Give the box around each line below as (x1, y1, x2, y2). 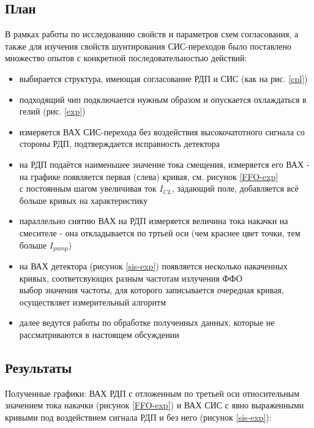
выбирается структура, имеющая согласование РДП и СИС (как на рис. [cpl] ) (19, 72, 308, 84)
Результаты (5, 358, 72, 377)
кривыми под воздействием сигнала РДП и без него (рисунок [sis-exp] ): (5, 410, 272, 423)
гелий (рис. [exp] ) (19, 105, 86, 118)
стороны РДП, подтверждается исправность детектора (19, 137, 220, 150)
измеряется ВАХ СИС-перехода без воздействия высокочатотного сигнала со (19, 125, 305, 138)
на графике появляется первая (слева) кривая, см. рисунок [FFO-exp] (19, 170, 278, 182)
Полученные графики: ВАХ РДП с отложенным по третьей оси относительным (5, 386, 300, 399)
